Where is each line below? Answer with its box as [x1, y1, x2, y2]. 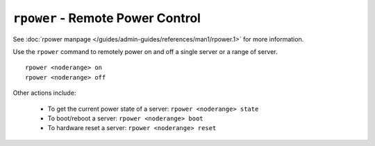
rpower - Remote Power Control [12, 10, 201, 26]
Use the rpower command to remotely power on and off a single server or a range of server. [12, 47, 278, 55]
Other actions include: [12, 89, 76, 97]
